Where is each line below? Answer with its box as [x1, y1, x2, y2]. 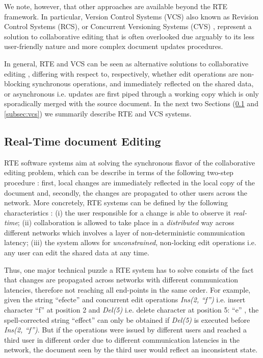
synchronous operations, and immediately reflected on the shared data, [32, 78, 254, 89]
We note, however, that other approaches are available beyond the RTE [4, 1, 228, 11]
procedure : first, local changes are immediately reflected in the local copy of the [4, 177, 255, 187]
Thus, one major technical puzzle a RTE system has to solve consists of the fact [4, 264, 254, 275]
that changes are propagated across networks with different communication [4, 274, 238, 285]
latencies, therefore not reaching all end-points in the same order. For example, [4, 284, 251, 295]
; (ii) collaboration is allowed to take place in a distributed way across [17, 217, 234, 228]
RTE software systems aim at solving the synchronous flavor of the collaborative [4, 157, 255, 168]
